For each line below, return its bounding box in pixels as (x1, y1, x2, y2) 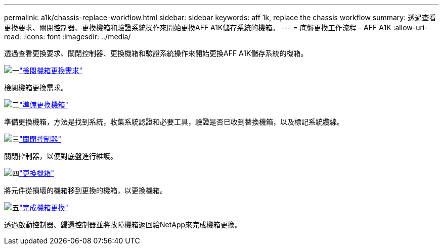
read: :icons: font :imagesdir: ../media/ (4, 32, 131, 41)
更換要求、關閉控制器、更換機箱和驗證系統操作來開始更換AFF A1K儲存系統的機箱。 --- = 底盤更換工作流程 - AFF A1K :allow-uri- (4, 23, 428, 32)
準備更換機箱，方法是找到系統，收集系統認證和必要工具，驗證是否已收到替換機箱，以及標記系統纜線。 (4, 117, 344, 126)
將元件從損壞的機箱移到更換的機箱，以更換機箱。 (4, 186, 167, 195)
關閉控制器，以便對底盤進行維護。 (4, 152, 117, 160)
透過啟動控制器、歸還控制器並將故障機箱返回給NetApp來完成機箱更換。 (4, 220, 242, 229)
